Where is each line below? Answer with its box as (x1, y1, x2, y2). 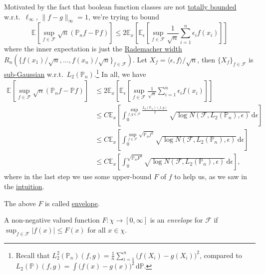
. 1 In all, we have (94, 67, 146, 79)
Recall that (15, 250, 50, 260)
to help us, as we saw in (174, 171, 247, 182)
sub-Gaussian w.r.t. (4, 68, 63, 79)
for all (87, 224, 106, 235)
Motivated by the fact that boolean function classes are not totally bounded (4, 1, 237, 11)
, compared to (199, 250, 242, 260)
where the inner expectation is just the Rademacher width (4, 43, 182, 54)
